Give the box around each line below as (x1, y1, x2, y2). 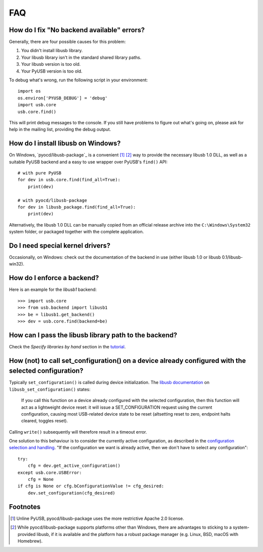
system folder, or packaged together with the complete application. (9, 229, 144, 235)
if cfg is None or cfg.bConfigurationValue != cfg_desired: (18, 483, 164, 489)
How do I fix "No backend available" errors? (9, 26, 145, 34)
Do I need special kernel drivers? (9, 241, 111, 249)
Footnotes (9, 502, 41, 511)
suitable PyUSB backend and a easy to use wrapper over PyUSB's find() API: (9, 159, 168, 165)
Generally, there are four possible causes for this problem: (9, 39, 126, 45)
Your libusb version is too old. (21, 61, 81, 67)
